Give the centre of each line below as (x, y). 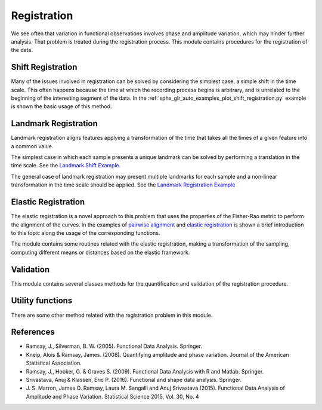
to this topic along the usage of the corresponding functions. (86, 232)
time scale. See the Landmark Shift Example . (66, 166)
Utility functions (42, 301)
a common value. (32, 146)
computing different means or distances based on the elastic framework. (100, 252)
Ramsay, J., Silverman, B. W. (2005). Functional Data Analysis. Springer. (114, 346)
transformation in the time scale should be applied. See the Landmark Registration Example (123, 185)
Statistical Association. (54, 363)
